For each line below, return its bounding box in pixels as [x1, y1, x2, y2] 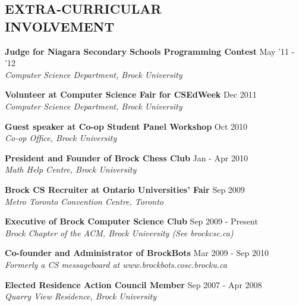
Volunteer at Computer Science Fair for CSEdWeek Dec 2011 [5, 88, 257, 101]
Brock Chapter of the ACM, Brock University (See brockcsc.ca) [5, 226, 234, 239]
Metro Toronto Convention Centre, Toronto [5, 195, 163, 207]
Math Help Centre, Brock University [5, 163, 137, 176]
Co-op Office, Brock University [5, 132, 117, 144]
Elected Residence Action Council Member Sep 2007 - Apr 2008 [5, 278, 262, 291]
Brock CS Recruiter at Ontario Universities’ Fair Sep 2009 [5, 183, 245, 195]
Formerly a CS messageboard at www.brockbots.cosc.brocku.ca [5, 258, 227, 270]
